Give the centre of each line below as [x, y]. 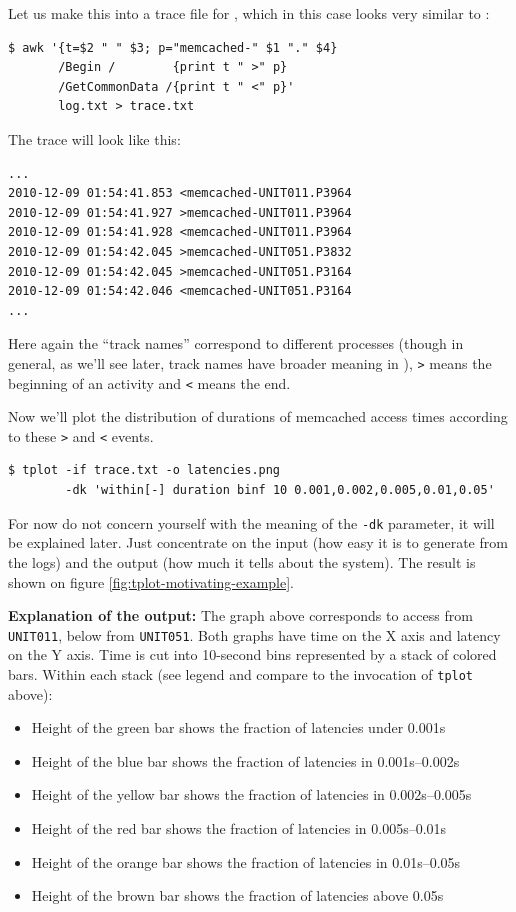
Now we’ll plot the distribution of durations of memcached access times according [258, 416]
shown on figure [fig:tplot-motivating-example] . [151, 581]
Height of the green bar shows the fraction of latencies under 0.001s [238, 727]
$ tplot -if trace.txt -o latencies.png [144, 470]
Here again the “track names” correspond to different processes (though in [236, 343]
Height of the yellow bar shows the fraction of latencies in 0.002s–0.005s [251, 794]
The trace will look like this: [94, 138]
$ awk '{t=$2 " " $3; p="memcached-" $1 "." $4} [173, 47]
